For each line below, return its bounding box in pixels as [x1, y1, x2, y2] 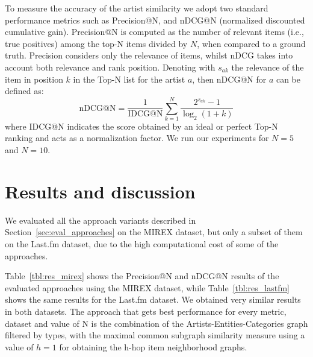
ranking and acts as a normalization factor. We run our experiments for [5, 131, 269, 144]
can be [276, 72, 300, 85]
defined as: [5, 84, 44, 97]
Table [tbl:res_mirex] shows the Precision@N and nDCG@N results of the [5, 270, 279, 282]
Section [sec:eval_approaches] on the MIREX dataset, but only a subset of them [5, 226, 303, 238]
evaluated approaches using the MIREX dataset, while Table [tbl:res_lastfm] [5, 281, 290, 294]
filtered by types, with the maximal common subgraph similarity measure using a [5, 329, 305, 341]
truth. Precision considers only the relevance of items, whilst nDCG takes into [5, 49, 293, 62]
